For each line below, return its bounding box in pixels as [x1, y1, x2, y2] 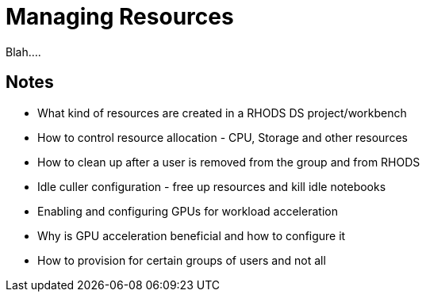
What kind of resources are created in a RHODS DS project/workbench [37, 105, 407, 120]
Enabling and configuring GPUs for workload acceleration [37, 204, 338, 218]
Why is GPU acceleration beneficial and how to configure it [37, 228, 346, 243]
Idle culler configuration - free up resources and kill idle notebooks [37, 179, 386, 193]
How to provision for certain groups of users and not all [37, 253, 326, 267]
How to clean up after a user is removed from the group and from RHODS [37, 155, 420, 169]
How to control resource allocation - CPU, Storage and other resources [37, 130, 408, 144]
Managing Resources [6, 3, 234, 30]
